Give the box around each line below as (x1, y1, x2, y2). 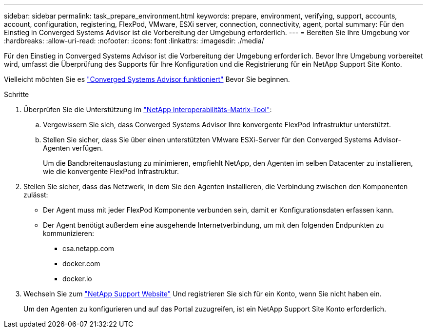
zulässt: (23, 191, 48, 199)
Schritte (4, 90, 29, 98)
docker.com (62, 259, 100, 268)
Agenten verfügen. (43, 144, 103, 152)
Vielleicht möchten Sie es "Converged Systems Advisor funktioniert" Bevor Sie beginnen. (4, 75, 290, 83)
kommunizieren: (43, 229, 95, 237)
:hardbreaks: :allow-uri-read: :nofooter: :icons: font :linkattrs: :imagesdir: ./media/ (4, 37, 264, 45)
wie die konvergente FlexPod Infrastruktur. (43, 167, 179, 176)
